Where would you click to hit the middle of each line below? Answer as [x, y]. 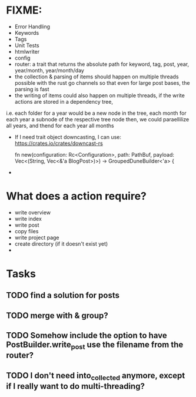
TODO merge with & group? [57, 315]
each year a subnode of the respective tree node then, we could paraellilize [98, 119]
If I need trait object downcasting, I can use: [68, 137]
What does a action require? [77, 196]
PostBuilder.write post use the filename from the [95, 345]
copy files [26, 231]
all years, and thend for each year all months [60, 125]
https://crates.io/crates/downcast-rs [59, 143]
